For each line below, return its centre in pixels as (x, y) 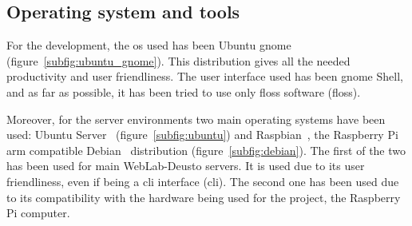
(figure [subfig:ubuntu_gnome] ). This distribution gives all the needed (178, 60)
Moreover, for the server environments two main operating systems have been (196, 119)
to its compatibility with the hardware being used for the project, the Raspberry (204, 197)
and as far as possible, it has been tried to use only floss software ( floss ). (184, 91)
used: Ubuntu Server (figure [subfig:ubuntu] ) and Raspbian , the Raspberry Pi (202, 135)
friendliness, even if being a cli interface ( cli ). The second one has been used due (203, 181)
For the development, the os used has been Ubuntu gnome (149, 45)
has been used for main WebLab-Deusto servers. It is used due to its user (186, 166)
